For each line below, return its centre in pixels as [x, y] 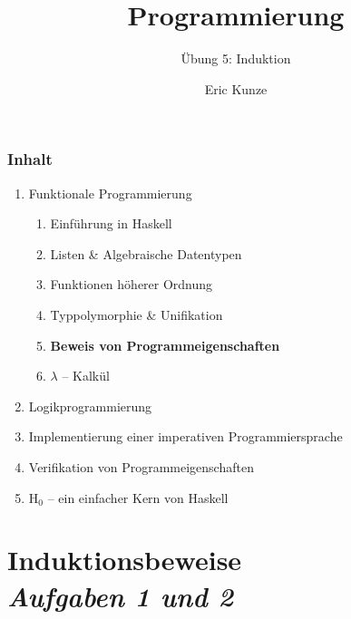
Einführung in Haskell [111, 223]
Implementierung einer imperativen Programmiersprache [185, 436]
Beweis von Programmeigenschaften [165, 345]
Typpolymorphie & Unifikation [136, 314]
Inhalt [30, 159]
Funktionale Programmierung [110, 193]
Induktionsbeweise [125, 560]
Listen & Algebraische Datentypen [146, 253]
